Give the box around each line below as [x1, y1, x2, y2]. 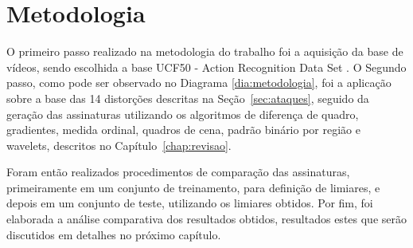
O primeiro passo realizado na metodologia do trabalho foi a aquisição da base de [6, 43, 403, 60]
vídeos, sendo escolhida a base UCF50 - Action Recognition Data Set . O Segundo [6, 58, 407, 75]
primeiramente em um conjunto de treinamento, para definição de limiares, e [6, 179, 380, 195]
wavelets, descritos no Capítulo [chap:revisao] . [6, 136, 232, 153]
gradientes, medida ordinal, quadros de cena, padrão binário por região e [6, 121, 360, 138]
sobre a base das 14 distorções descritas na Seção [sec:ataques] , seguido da [6, 89, 369, 106]
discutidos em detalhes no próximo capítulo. [6, 226, 221, 242]
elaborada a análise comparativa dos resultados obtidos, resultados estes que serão [6, 211, 407, 227]
